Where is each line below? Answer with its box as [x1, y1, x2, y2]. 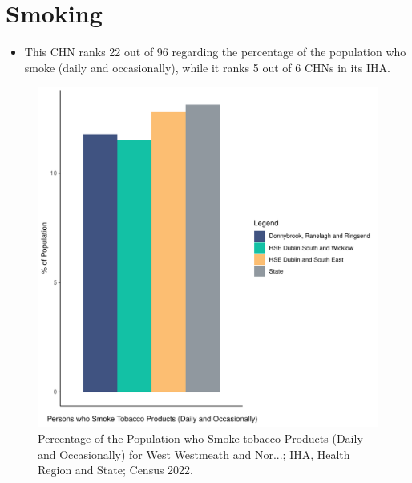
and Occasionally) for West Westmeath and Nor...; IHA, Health [38, 445, 350, 462]
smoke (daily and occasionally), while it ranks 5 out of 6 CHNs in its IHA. [24, 59, 390, 75]
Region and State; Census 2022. [38, 461, 194, 478]
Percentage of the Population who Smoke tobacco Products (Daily [38, 429, 363, 446]
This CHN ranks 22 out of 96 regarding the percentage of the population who [24, 43, 406, 60]
